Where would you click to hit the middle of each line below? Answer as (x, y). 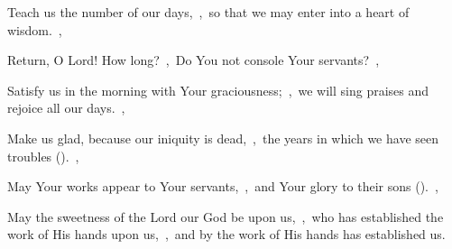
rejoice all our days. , (66, 108)
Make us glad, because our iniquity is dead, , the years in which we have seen (223, 138)
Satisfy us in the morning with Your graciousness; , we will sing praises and (218, 90)
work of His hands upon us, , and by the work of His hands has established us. (226, 234)
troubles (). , (43, 156)
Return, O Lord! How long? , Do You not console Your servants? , (194, 60)
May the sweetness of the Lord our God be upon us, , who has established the (226, 216)
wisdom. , (35, 29)
